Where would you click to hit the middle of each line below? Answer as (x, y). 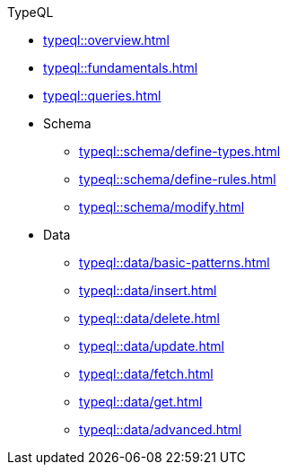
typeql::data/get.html (141, 402)
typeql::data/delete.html (149, 318)
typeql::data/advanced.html (161, 429)
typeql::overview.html (106, 40)
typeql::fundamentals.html (121, 68)
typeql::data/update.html (152, 346)
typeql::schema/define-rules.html (178, 179)
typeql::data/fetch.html (146, 374)
